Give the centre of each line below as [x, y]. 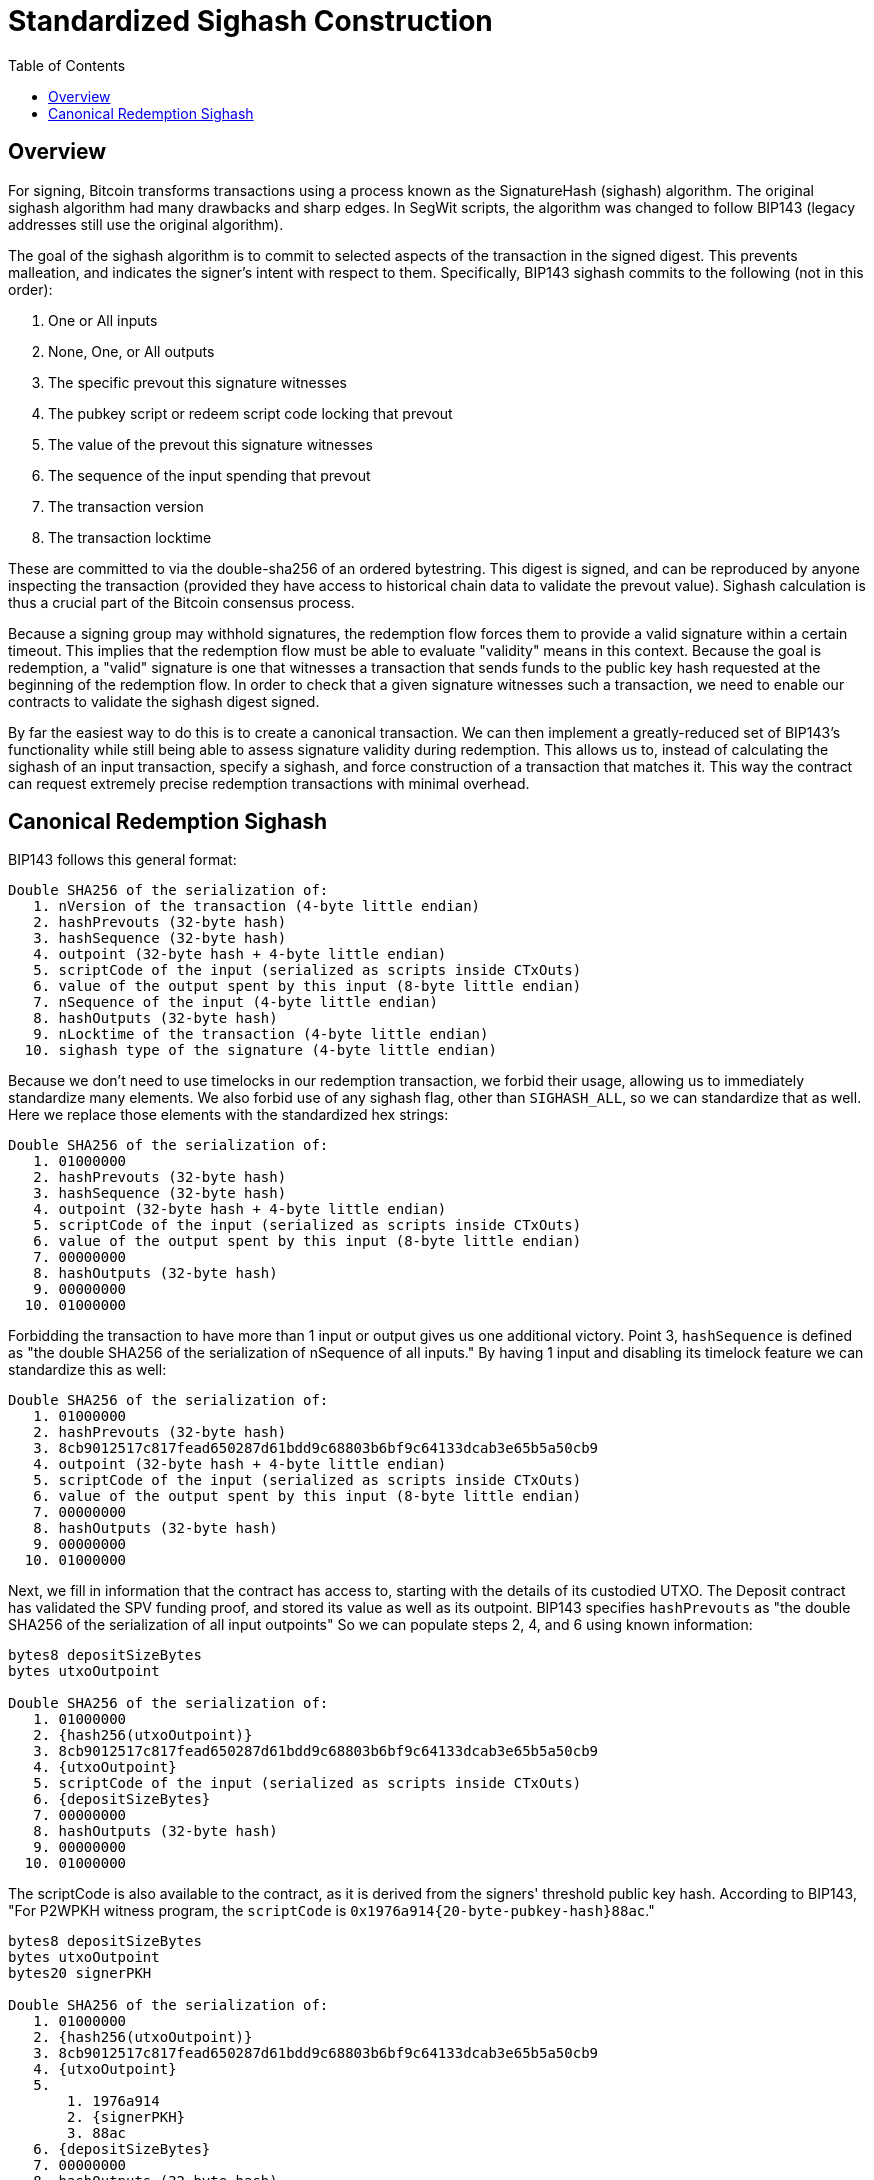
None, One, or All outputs [131, 351]
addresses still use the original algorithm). [146, 224]
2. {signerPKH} [126, 2117]
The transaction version [126, 506]
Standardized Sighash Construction [250, 21]
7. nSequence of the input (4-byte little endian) [235, 1002]
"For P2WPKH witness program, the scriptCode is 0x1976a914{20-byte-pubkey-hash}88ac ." [331, 1911]
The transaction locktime [130, 537]
